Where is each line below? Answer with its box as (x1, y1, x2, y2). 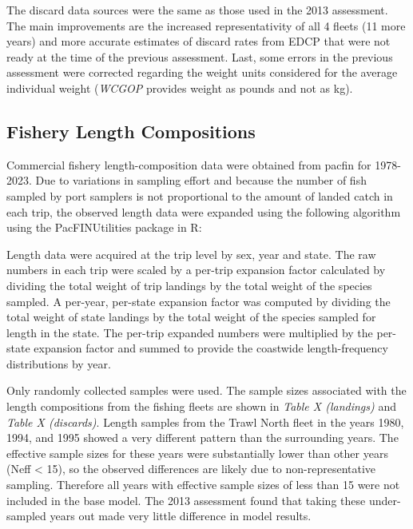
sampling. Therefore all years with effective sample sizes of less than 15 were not (6, 476, 400, 493)
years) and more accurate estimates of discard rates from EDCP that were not (6, 33, 391, 50)
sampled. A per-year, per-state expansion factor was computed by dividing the (6, 292, 391, 309)
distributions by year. (6, 355, 111, 372)
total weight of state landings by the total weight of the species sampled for (6, 308, 376, 325)
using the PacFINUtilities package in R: (6, 219, 202, 236)
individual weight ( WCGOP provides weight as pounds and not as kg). (6, 79, 353, 96)
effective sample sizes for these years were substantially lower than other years (6, 444, 388, 461)
